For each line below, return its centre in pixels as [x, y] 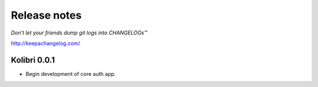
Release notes [46, 15]
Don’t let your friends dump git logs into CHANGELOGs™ [79, 33]
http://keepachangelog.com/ [46, 43]
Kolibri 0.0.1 [33, 60]
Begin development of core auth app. [71, 74]
